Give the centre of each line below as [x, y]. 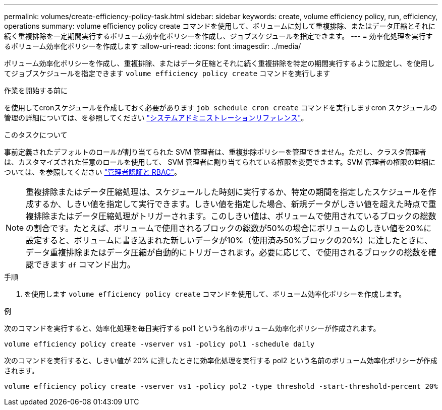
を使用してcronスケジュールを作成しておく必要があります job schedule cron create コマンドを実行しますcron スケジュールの [221, 108]
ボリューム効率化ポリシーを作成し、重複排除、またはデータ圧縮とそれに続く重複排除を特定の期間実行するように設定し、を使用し [219, 63]
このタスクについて [36, 135]
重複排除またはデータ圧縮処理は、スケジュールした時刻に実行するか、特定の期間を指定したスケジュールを [227, 192]
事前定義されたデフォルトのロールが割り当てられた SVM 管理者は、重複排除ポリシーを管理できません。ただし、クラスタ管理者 [215, 152]
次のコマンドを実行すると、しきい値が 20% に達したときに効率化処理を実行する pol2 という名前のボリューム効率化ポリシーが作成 [221, 360]
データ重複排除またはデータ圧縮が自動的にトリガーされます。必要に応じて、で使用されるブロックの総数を [227, 252]
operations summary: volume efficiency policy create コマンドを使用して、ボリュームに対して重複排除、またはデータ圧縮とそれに [220, 26]
